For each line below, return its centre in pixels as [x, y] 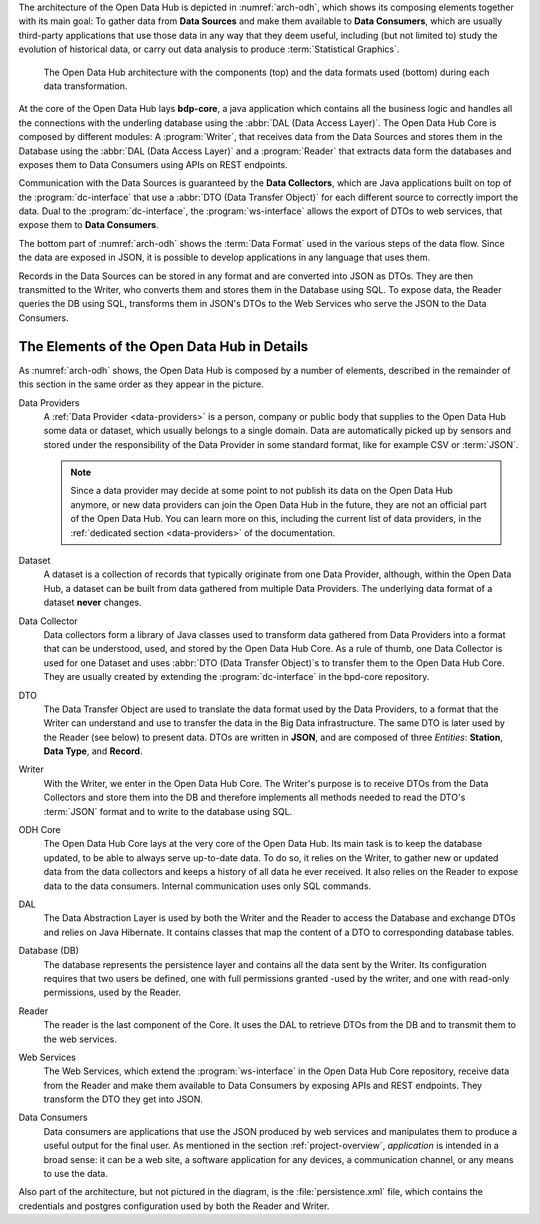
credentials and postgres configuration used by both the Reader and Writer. [174, 1206]
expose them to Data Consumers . [88, 225]
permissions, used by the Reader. [112, 992]
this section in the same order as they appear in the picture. [141, 384]
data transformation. [85, 86]
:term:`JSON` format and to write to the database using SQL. [168, 811]
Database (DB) [49, 951]
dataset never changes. [92, 602]
